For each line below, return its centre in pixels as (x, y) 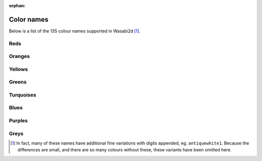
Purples (18, 121)
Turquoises (23, 95)
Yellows (18, 69)
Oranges (19, 57)
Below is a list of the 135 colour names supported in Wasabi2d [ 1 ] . (75, 31)
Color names (29, 19)
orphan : (17, 6)
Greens (18, 82)
